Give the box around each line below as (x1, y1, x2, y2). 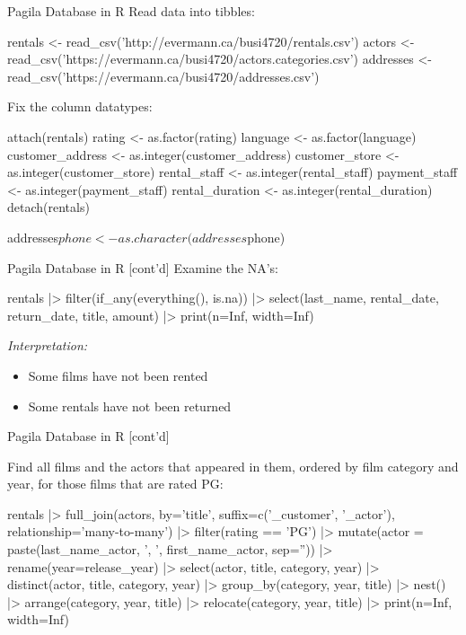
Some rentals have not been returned (28, 396, 232, 415)
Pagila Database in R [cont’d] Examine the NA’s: (7, 258, 278, 277)
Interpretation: (7, 336, 88, 355)
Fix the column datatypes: (7, 97, 153, 116)
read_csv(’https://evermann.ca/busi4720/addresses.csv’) (7, 66, 320, 85)
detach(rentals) (7, 198, 90, 216)
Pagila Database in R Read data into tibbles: (7, 2, 255, 20)
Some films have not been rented (28, 366, 208, 384)
